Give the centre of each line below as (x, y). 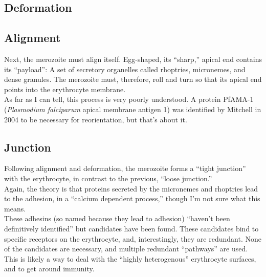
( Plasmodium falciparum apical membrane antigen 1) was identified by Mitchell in (133, 109)
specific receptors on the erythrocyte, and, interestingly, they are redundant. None (133, 238)
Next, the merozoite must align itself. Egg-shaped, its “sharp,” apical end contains (133, 59)
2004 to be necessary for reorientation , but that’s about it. (96, 119)
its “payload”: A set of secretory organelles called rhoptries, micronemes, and (125, 69)
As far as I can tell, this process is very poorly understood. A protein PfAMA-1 (129, 99)
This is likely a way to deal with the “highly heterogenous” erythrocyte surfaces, (130, 258)
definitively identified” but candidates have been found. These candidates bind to (131, 228)
